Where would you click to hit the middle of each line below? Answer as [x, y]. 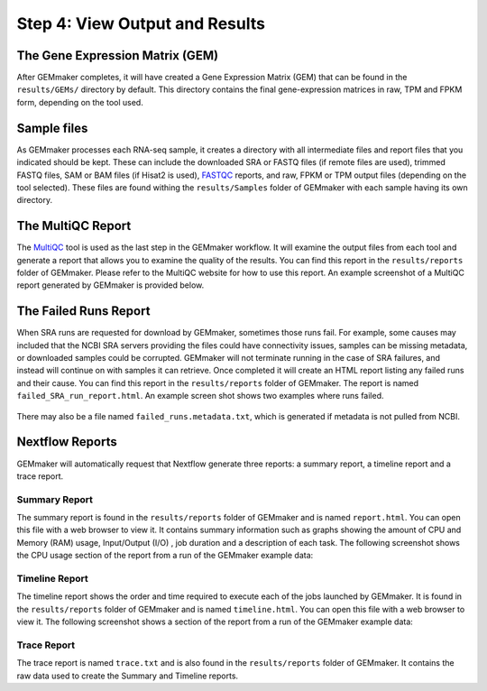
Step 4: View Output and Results [141, 23]
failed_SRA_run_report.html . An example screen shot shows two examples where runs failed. [200, 396]
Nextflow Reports [67, 442]
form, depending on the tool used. [80, 102]
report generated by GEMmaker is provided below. [110, 285]
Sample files [52, 128]
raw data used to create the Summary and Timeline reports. [128, 676]
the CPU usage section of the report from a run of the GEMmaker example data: [165, 556]
